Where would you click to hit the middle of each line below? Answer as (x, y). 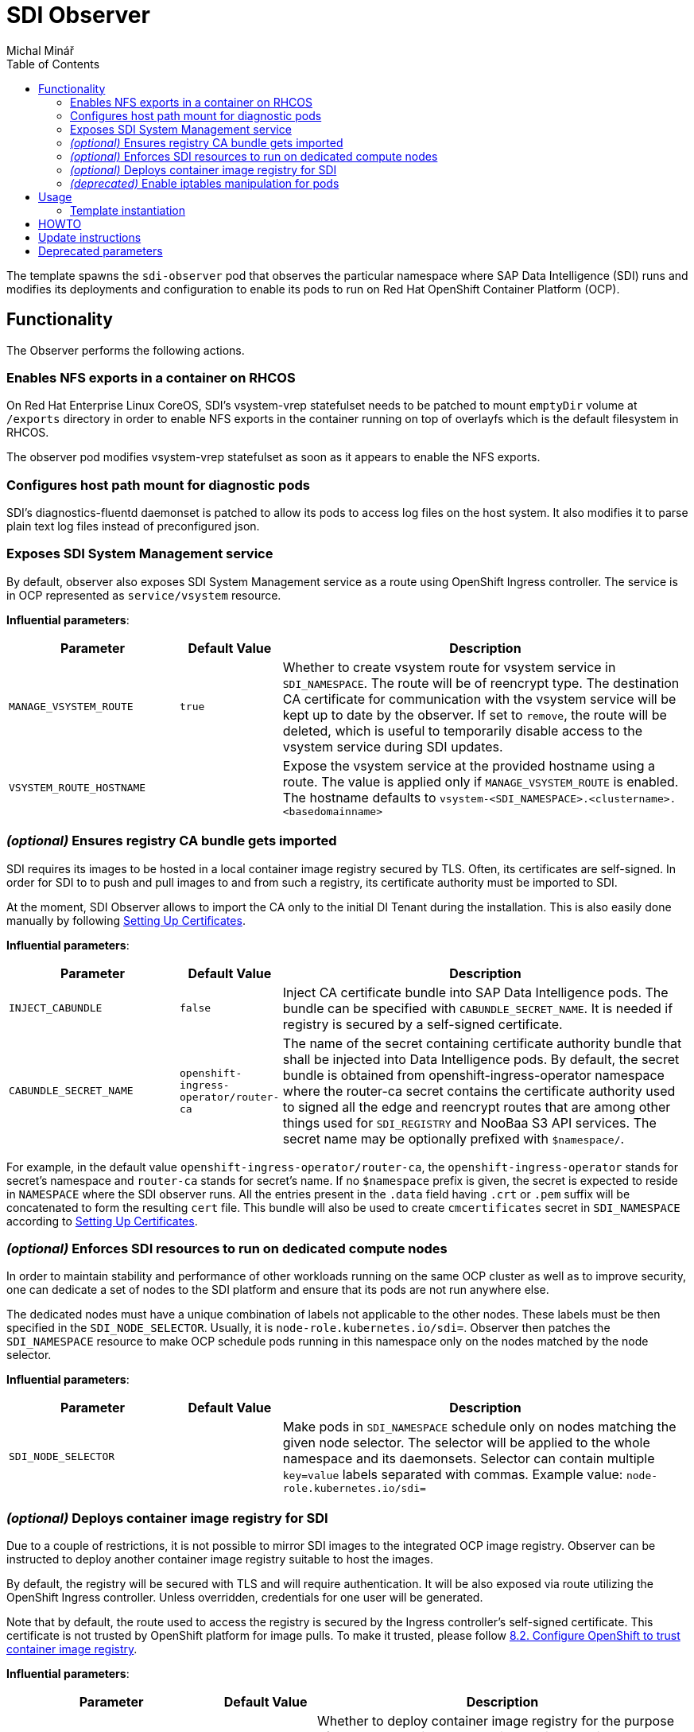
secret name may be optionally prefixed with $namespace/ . (454, 1138)
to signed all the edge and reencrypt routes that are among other (477, 1107)
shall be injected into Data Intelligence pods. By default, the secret (481, 1059)
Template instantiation (128, 210)
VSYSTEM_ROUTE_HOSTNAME (78, 787)
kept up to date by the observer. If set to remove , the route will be (475, 715)
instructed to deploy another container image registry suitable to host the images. (220, 1559)
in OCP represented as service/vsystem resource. (144, 595)
